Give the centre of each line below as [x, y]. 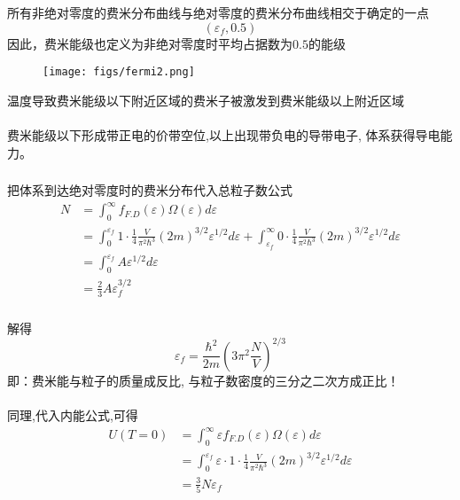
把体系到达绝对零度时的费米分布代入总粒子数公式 [150, 190]
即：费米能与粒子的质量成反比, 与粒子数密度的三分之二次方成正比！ [203, 380]
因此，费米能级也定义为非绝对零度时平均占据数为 [150, 43]
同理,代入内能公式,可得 [73, 414]
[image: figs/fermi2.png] [119, 72]
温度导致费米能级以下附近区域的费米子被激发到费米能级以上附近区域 [206, 100]
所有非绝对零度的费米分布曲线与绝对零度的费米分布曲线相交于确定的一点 [218, 12]
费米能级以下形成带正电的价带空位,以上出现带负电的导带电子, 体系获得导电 [224, 134]
